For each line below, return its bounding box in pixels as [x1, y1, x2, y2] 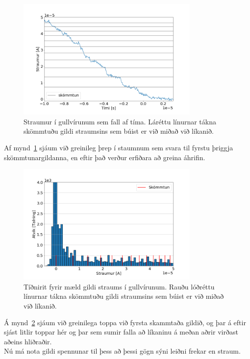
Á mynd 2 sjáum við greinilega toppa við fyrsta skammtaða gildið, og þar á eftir [4, 317, 246, 327]
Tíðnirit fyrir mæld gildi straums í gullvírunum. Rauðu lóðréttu [24, 281, 215, 291]
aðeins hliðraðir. [4, 336, 52, 346]
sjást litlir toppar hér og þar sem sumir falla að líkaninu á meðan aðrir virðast [4, 327, 238, 337]
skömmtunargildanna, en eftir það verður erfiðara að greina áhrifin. [4, 152, 205, 162]
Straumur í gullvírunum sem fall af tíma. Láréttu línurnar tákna [24, 116, 216, 126]
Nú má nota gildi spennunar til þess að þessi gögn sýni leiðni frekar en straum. [4, 346, 241, 356]
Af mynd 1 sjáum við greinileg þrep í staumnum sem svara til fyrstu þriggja [4, 142, 233, 152]
